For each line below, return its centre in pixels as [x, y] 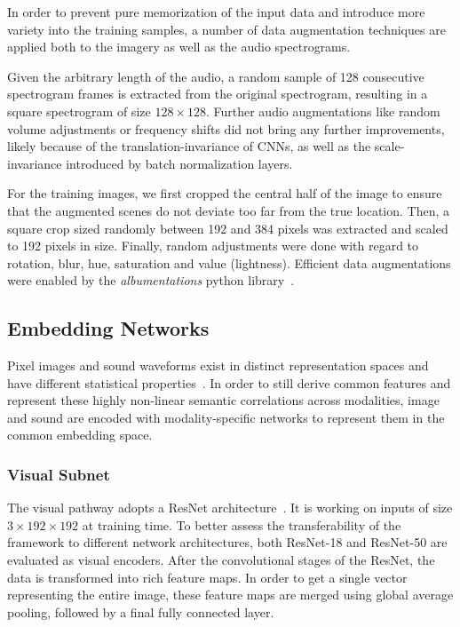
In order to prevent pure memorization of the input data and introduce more [216, 12]
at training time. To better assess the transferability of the [242, 524]
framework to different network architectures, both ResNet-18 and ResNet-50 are [227, 542]
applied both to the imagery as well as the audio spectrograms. [179, 47]
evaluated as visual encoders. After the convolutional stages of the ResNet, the [221, 560]
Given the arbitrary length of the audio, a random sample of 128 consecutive [216, 76]
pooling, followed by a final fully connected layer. [141, 611]
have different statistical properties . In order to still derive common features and [229, 382]
